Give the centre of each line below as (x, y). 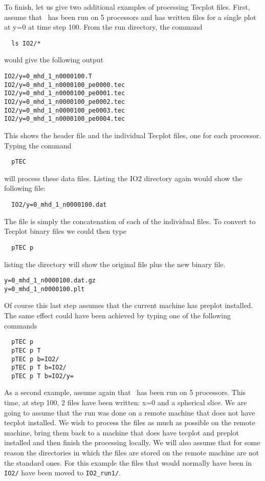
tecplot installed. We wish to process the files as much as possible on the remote (130, 422)
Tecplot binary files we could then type (65, 231)
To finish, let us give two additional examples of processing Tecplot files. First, (127, 7)
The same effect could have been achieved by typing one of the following (117, 315)
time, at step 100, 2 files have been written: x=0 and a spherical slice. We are (126, 402)
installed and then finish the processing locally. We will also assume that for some (132, 442)
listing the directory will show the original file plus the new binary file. (115, 264)
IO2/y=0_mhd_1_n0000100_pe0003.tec (65, 110)
